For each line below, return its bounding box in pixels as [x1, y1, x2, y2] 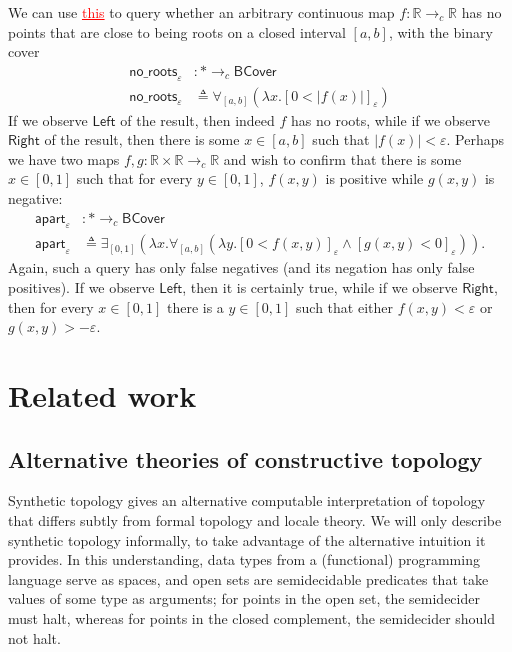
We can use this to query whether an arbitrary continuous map [8, 2, 395, 22]
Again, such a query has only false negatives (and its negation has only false [8, 257, 475, 278]
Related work [8, 375, 197, 416]
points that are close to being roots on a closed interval [8, 21, 346, 42]
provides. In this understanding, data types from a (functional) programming [8, 549, 480, 570]
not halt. [8, 627, 61, 648]
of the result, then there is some [44, 129, 240, 150]
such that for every [76, 168, 193, 189]
